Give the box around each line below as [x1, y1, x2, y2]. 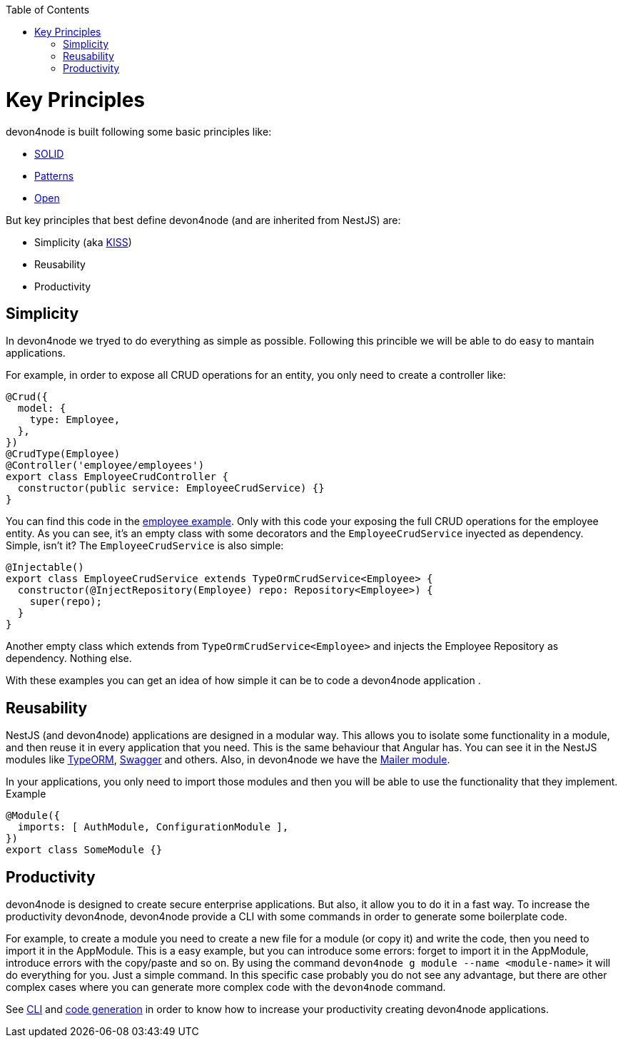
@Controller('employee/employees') [6, 459, 205, 472]
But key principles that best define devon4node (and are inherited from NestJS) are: [6, 213, 401, 226]
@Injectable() [6, 561, 84, 574]
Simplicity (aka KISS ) [34, 235, 132, 248]
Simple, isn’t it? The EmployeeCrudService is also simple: [6, 539, 284, 552]
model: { [17, 402, 66, 414]
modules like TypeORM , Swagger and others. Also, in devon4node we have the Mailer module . [6, 753, 450, 766]
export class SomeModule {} [6, 844, 163, 856]
